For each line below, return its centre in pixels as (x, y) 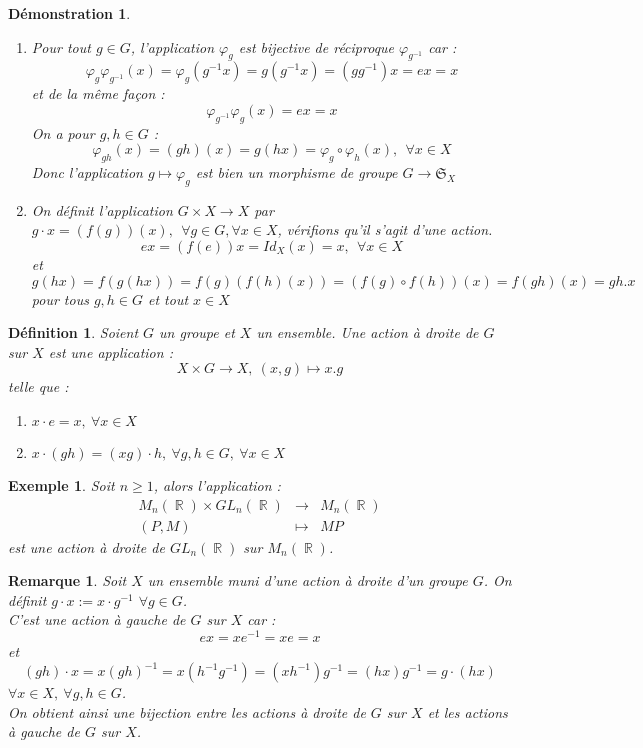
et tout (168, 298)
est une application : (110, 351)
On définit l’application (102, 209)
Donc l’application (87, 171)
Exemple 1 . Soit (61, 484)
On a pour (63, 132)
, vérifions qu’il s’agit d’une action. (385, 229)
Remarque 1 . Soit (67, 580)
